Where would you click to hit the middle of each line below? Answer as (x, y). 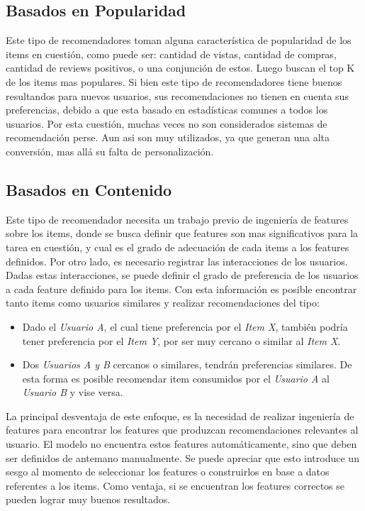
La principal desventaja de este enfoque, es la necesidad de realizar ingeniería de (180, 416)
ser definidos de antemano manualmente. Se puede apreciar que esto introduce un (182, 457)
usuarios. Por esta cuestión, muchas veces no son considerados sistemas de (167, 123)
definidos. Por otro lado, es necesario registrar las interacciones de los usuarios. (177, 261)
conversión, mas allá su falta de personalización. (110, 151)
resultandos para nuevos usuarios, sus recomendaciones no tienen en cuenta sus (177, 95)
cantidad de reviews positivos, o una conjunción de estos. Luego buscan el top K (180, 68)
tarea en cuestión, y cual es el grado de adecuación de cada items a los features (178, 247)
